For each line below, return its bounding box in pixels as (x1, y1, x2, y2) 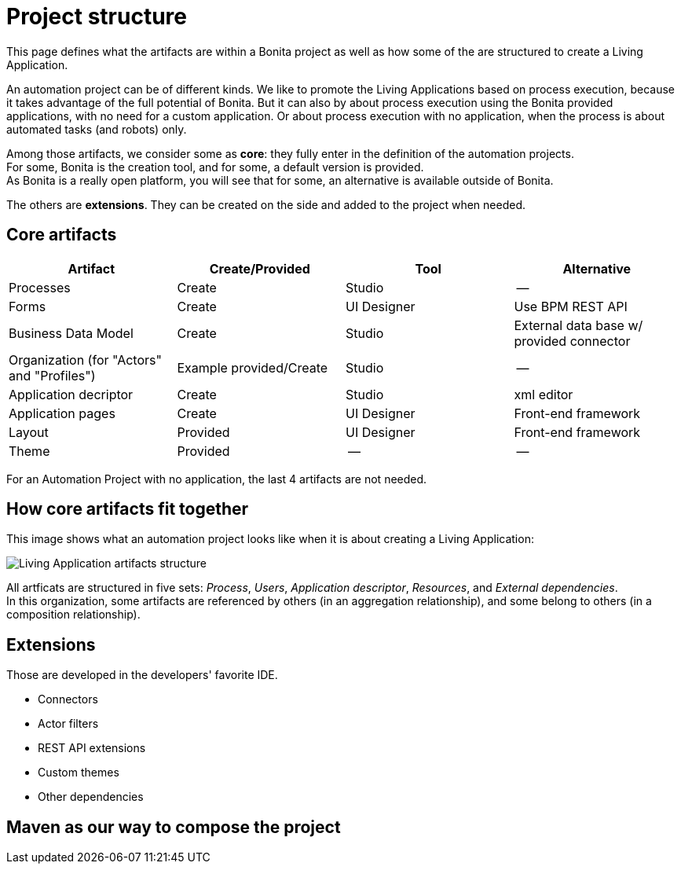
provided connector (514, 332, 631, 349)
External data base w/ (514, 317, 643, 333)
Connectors (38, 692, 98, 707)
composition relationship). (6, 608, 141, 622)
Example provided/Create (177, 359, 328, 376)
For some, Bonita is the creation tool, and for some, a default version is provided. (6, 160, 424, 174)
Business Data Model (9, 325, 134, 341)
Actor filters (38, 717, 99, 731)
